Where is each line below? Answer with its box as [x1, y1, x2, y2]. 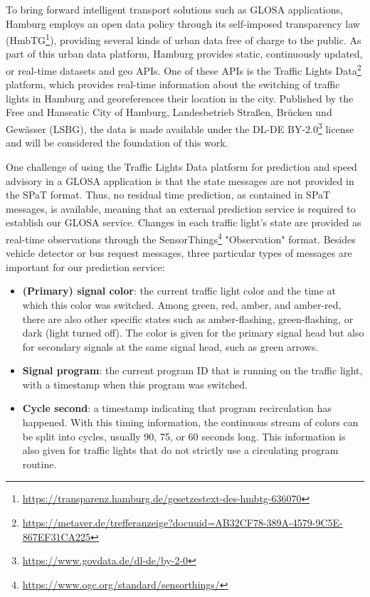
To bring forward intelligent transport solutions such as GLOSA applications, [6, 2, 343, 16]
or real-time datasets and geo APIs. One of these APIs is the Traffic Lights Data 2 [6, 61, 361, 78]
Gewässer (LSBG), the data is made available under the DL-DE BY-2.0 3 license [6, 120, 354, 136]
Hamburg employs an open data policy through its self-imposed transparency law [6, 16, 360, 31]
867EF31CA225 [22, 529, 91, 544]
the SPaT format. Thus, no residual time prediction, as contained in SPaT [6, 187, 331, 202]
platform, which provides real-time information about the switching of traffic [6, 77, 340, 92]
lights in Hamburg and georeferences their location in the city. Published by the [6, 90, 354, 105]
